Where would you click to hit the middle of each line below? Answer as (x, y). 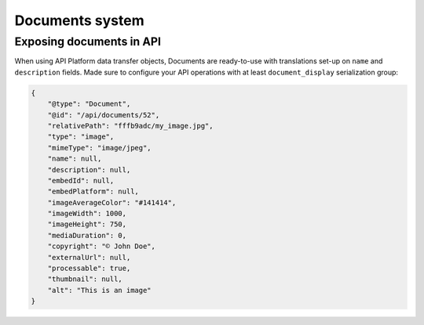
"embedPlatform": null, (93, 191)
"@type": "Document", (89, 104)
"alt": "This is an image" (100, 290)
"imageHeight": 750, (87, 224)
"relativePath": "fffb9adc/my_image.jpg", (130, 126)
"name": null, (75, 159)
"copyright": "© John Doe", (102, 246)
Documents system (79, 20)
